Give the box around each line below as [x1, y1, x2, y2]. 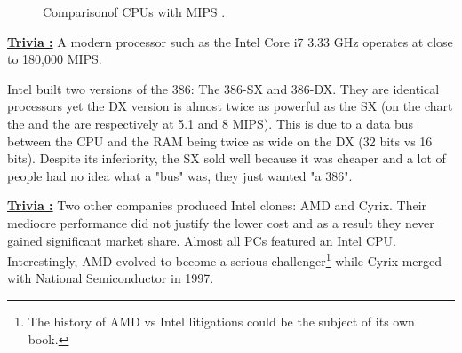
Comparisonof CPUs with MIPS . [43, 3, 226, 20]
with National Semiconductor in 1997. [7, 269, 214, 287]
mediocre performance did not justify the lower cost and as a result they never [7, 213, 434, 231]
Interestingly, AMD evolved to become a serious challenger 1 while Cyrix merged [7, 249, 442, 270]
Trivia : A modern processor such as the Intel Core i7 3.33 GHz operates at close [7, 32, 453, 51]
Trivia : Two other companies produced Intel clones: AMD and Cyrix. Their [7, 196, 427, 215]
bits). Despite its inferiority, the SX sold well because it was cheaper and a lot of [7, 149, 446, 168]
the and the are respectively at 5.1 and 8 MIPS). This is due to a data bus [7, 114, 414, 132]
